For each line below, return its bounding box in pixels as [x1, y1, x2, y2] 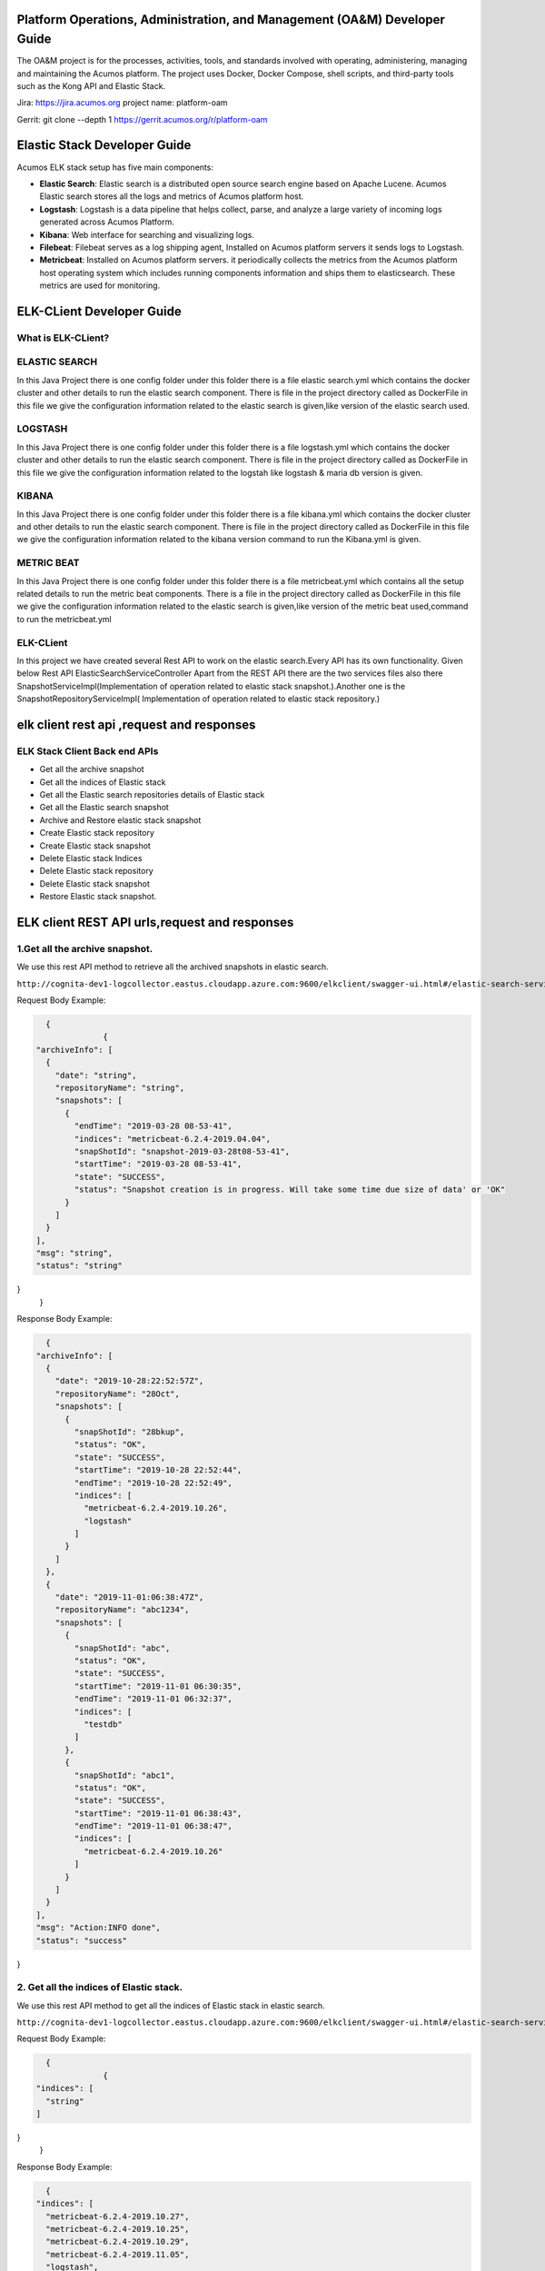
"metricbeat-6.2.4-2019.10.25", [45, 2224, 190, 2234]
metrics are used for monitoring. [39, 280, 161, 291]
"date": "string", [54, 1070, 137, 1080]
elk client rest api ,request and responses [16, 717, 256, 732]
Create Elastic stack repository [39, 828, 154, 838]
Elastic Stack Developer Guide [16, 137, 192, 154]
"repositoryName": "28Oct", [54, 1388, 181, 1399]
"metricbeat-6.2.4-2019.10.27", [45, 2211, 190, 2221]
